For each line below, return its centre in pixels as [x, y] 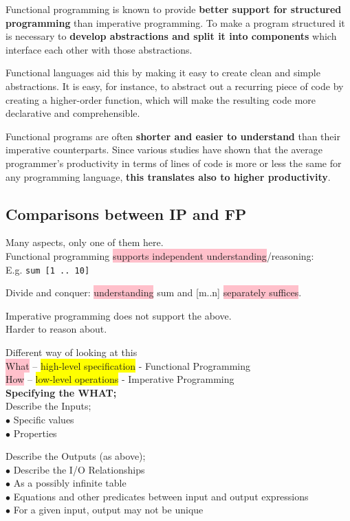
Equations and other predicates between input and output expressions [161, 496]
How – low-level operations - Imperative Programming [120, 379]
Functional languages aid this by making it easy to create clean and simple [163, 73]
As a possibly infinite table [70, 483]
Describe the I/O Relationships [79, 469]
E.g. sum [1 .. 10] [48, 269]
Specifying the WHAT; [61, 392]
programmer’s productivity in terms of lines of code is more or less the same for [174, 163]
